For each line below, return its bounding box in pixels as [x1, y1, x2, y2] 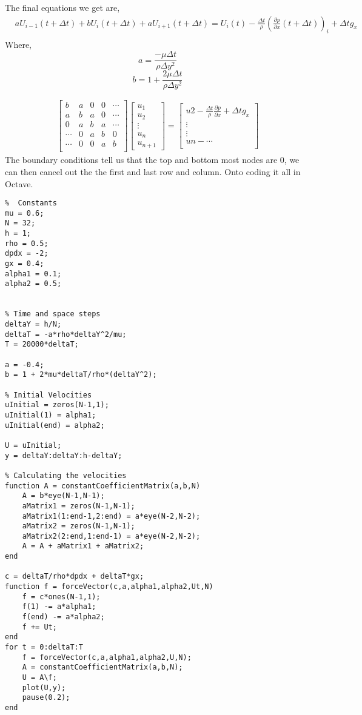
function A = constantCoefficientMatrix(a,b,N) [5, 481, 201, 490]
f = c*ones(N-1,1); [22, 592, 101, 601]
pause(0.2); [22, 693, 70, 702]
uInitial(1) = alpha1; [5, 410, 96, 419]
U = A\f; [22, 673, 57, 682]
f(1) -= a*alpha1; [22, 602, 96, 611]
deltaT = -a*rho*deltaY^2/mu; [5, 330, 127, 339]
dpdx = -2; [5, 249, 49, 258]
